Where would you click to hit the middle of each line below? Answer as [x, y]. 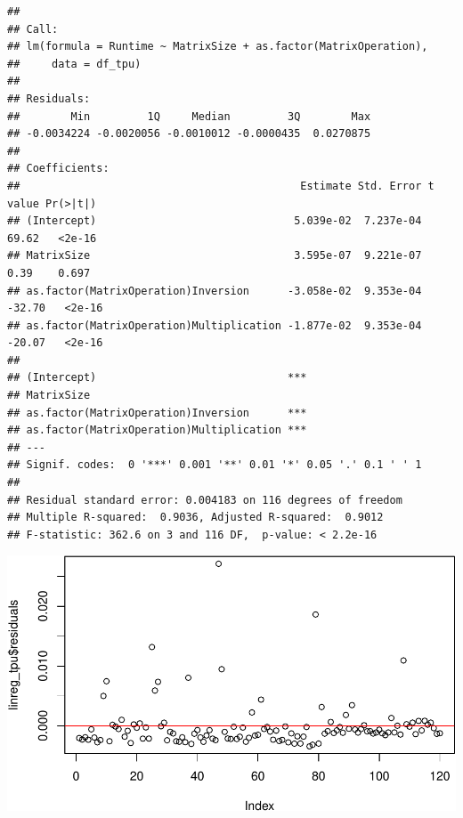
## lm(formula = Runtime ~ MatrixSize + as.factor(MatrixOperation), [218, 47]
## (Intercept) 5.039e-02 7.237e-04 [215, 221]
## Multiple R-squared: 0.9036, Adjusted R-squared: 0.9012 [195, 518]
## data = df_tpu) [74, 64]
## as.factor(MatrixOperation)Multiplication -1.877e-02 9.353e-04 [215, 325]
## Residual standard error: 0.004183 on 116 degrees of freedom [205, 500]
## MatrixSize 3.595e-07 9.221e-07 [215, 256]
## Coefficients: [58, 169]
